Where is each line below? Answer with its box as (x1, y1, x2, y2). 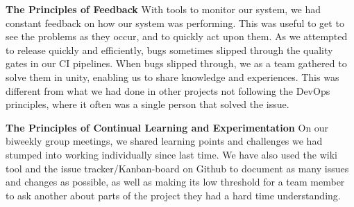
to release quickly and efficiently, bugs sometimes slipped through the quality (6, 42, 333, 57)
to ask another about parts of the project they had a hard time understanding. (6, 188, 341, 202)
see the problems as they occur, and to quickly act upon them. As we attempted (6, 29, 348, 44)
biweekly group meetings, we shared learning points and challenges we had (6, 134, 323, 148)
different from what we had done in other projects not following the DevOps (6, 83, 330, 98)
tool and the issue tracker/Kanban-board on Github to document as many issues (6, 161, 349, 175)
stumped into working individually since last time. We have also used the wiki (6, 147, 337, 161)
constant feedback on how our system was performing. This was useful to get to (6, 15, 344, 30)
